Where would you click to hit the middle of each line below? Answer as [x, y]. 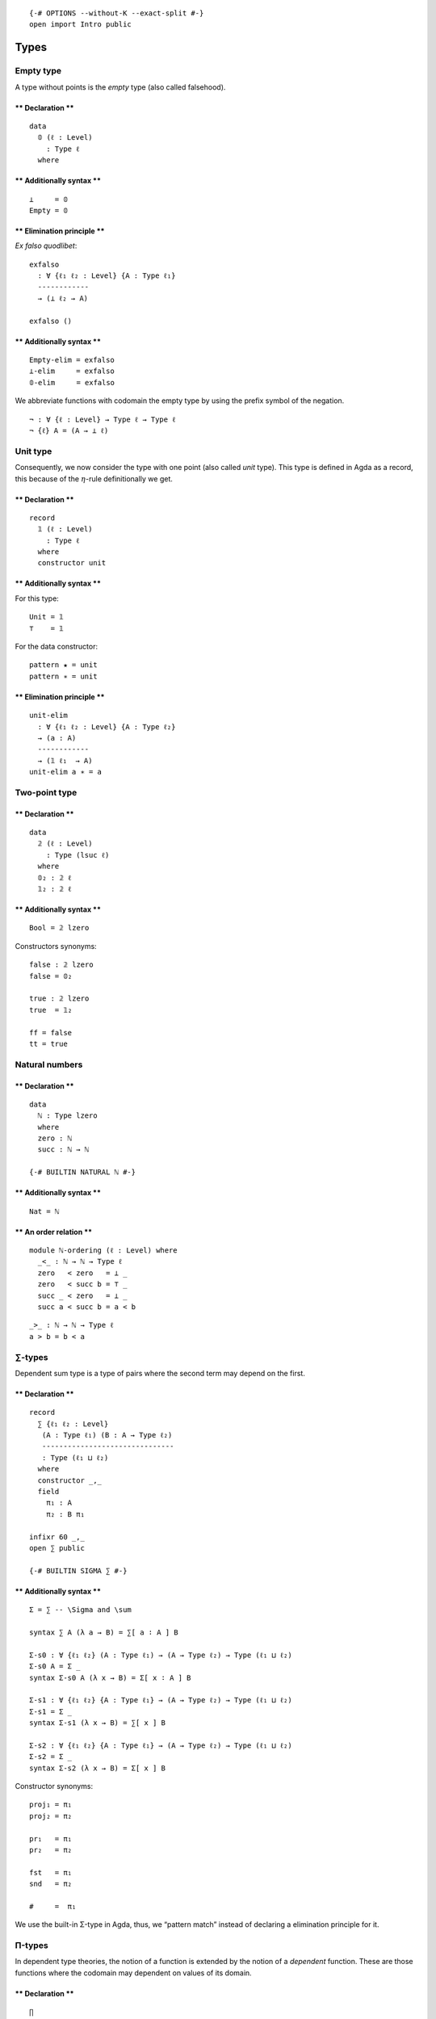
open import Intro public [81, 25]
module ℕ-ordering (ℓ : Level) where [103, 1251]
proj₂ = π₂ [51, 1816]
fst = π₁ [51, 1872]
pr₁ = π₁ [51, 1839]
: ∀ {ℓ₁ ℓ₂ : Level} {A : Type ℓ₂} [107, 726]
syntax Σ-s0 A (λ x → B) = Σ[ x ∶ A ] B [110, 1677]
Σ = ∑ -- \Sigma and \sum [81, 1610]
